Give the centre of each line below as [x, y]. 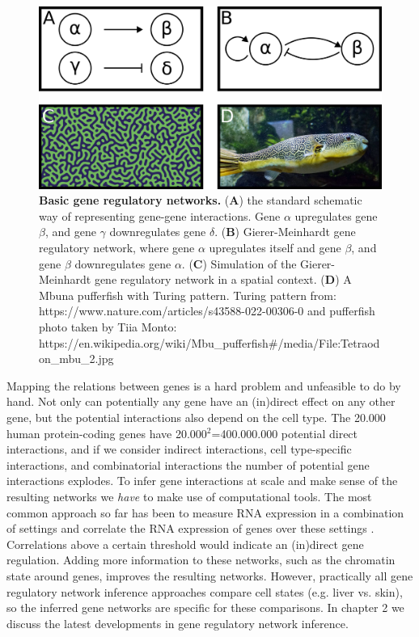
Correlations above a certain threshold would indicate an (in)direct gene [185, 544]
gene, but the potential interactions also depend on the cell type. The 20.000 [196, 417]
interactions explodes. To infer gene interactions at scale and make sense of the [202, 481]
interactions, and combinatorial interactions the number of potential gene [188, 464]
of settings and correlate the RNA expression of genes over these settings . [190, 528]
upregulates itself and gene [275, 248]
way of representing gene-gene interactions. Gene [160, 215]
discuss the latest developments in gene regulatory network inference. [178, 623]
